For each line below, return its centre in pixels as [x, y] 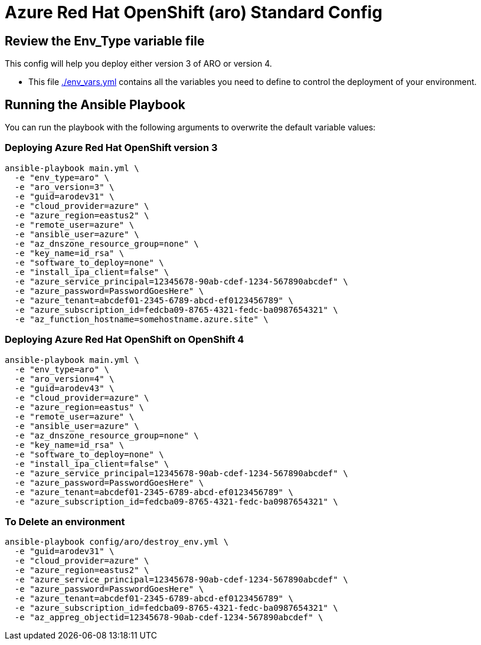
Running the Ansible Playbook [95, 104]
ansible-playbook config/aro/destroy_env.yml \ [117, 542]
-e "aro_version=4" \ [64, 379]
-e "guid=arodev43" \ [64, 388]
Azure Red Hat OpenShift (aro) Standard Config [194, 12]
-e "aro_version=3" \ [64, 187]
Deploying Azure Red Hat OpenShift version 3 [111, 148]
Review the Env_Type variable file [105, 41]
